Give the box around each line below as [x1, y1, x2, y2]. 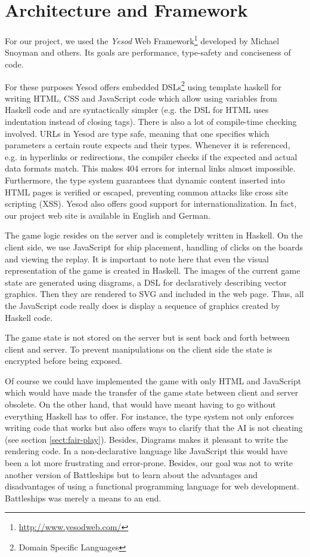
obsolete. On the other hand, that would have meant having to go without [5, 398, 276, 411]
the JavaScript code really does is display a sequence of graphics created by [5, 299, 280, 311]
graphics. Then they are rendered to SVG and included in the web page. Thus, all [5, 287, 304, 300]
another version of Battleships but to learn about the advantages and [5, 468, 258, 481]
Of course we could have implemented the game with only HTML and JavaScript [5, 374, 302, 387]
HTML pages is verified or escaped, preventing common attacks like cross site [5, 185, 289, 198]
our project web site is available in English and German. [5, 209, 210, 221]
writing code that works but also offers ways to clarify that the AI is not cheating [5, 421, 303, 434]
